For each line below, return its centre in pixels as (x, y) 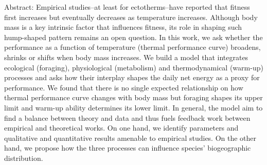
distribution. (24, 158)
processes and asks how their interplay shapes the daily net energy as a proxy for (132, 77)
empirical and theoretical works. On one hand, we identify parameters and (121, 128)
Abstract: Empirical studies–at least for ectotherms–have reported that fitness (127, 7)
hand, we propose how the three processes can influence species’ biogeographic (128, 148)
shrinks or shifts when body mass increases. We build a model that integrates (126, 57)
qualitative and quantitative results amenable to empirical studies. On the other (130, 137)
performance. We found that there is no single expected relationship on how (124, 87)
